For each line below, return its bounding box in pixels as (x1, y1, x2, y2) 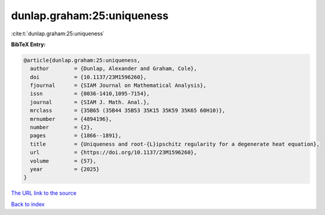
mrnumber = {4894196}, (30, 116, 112, 122)
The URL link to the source (11, 189, 77, 197)
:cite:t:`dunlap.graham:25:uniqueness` (11, 30, 105, 37)
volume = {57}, (30, 158, 97, 164)
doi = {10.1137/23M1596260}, (30, 74, 147, 80)
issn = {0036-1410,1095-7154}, (30, 90, 150, 97)
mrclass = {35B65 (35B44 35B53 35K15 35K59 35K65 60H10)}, (30, 107, 226, 114)
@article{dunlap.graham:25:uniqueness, (23, 57, 140, 63)
